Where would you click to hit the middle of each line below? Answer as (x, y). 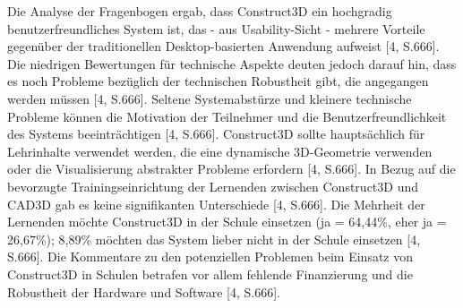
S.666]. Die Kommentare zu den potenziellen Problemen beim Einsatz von (210, 257)
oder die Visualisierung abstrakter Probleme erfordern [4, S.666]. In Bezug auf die (231, 169)
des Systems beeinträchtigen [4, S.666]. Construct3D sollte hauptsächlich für (216, 134)
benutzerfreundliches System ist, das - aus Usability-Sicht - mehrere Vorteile (216, 28)
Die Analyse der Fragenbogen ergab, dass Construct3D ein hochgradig (200, 11)
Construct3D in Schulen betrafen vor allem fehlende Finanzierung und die (210, 274)
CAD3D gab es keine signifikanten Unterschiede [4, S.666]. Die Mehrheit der (216, 204)
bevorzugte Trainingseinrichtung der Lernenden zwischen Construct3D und (213, 186)
